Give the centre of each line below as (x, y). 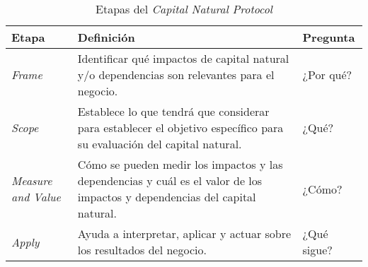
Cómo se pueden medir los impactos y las (180, 164)
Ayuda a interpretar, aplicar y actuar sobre (184, 233)
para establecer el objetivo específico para (180, 127)
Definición (106, 37)
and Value (36, 197)
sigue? (317, 250)
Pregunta (329, 37)
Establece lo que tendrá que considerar (173, 111)
